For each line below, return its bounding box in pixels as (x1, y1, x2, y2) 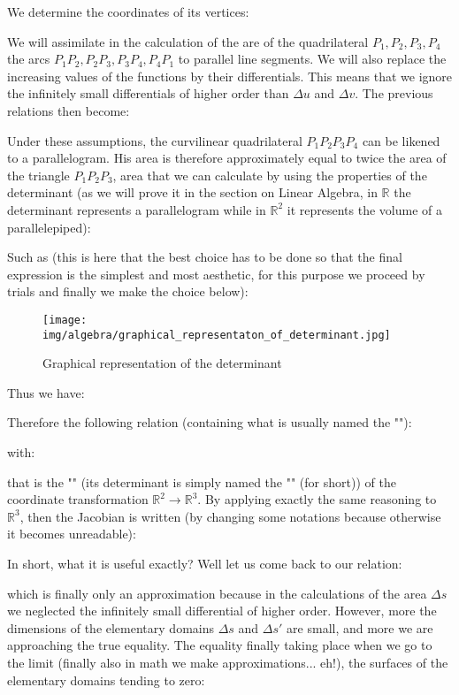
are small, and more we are (287, 618, 433, 637)
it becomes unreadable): (7, 524, 136, 543)
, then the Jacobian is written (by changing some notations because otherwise (19, 507, 441, 525)
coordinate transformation (7, 490, 149, 508)
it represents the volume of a (287, 200, 442, 218)
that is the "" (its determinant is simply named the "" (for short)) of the (7, 472, 396, 491)
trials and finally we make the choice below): (7, 282, 249, 301)
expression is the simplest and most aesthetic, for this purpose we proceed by (7, 264, 425, 283)
